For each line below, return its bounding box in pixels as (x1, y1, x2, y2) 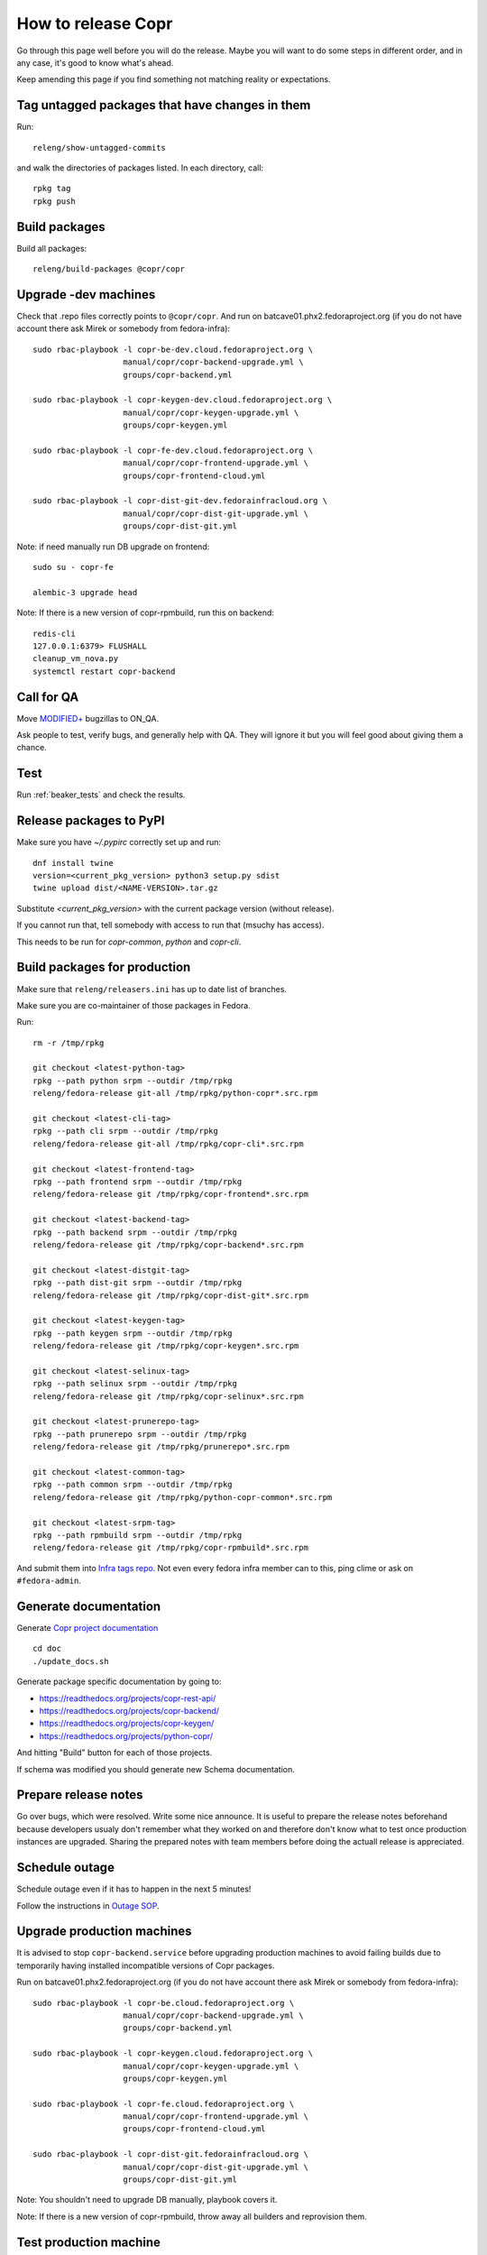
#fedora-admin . (16, 1575, 81, 1587)
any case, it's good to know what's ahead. (16, 57, 174, 68)
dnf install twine (32, 858, 115, 868)
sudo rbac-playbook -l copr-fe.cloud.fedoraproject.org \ (32, 2098, 295, 2109)
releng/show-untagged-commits (32, 143, 167, 152)
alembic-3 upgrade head (32, 587, 138, 597)
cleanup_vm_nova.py (32, 654, 119, 664)
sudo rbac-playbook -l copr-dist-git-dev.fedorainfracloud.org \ (32, 496, 328, 506)
